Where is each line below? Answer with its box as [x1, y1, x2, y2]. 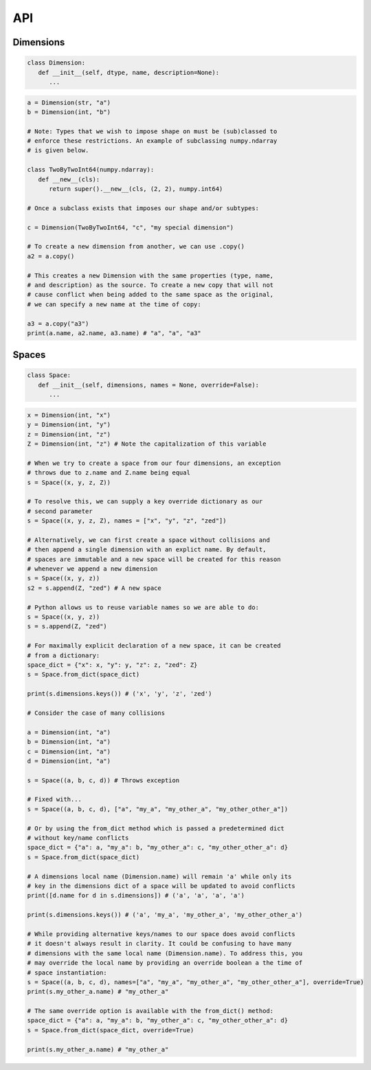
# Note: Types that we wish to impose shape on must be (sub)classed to [27, 127, 278, 135]
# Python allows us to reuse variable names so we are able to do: [27, 603, 260, 611]
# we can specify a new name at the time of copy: [27, 300, 202, 308]
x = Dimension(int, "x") [27, 411, 111, 419]
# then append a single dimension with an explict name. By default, [27, 546, 267, 554]
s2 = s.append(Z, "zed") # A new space [27, 584, 161, 592]
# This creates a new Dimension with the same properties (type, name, [27, 271, 274, 280]
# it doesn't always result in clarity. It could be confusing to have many [27, 940, 292, 948]
